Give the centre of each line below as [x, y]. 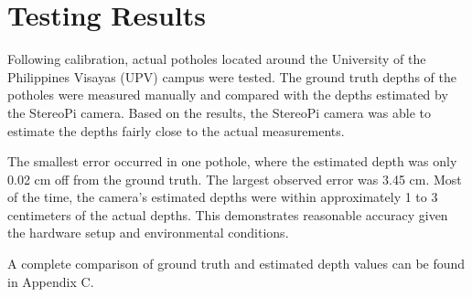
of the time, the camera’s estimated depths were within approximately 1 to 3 [223, 197]
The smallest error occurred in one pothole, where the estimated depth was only [232, 161]
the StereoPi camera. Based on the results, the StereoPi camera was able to [220, 112]
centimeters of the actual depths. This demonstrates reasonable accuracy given [228, 214]
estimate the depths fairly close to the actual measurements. [176, 130]
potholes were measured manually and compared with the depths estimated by [228, 95]
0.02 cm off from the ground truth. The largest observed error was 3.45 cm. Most [235, 179]
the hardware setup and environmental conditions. [148, 233]
